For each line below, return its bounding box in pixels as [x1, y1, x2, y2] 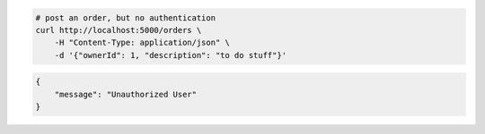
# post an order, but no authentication [35, 13, 216, 22]
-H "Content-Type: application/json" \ [54, 38, 231, 48]
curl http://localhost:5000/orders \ [35, 25, 202, 35]
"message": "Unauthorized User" [54, 89, 198, 99]
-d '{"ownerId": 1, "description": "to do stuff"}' [54, 50, 287, 60]
